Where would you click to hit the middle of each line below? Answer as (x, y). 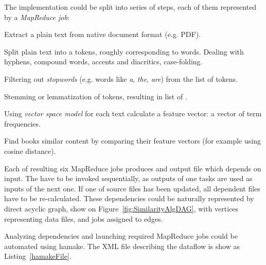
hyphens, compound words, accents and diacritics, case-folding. (103, 61)
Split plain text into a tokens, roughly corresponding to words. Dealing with (124, 51)
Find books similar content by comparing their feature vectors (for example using (132, 141)
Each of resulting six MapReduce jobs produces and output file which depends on (133, 168)
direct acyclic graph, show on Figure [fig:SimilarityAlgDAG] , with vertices (121, 208)
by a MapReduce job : (37, 17)
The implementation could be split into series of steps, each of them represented (130, 7)
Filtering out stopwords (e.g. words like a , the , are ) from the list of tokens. (121, 78)
